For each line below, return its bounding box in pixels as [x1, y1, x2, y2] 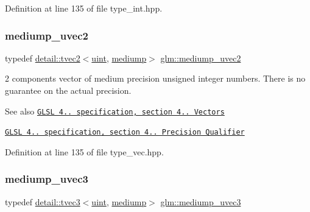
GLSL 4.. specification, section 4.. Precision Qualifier [5, 128, 245, 137]
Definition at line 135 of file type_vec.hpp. [5, 145, 164, 158]
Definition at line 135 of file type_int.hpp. [5, 2, 163, 14]
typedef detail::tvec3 [5, 195, 80, 208]
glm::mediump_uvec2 [160, 51, 241, 64]
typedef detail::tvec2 [5, 51, 80, 64]
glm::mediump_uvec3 [160, 195, 241, 208]
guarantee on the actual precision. [5, 84, 132, 96]
